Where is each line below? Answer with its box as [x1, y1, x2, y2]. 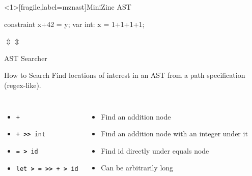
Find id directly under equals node [101, 145, 209, 156]
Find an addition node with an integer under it [101, 128, 248, 139]
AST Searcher [4, 52, 47, 63]
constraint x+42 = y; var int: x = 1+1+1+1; [4, 18, 145, 29]
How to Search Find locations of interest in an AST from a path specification [4, 70, 245, 80]
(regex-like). [4, 79, 41, 90]
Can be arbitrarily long [101, 162, 174, 173]
